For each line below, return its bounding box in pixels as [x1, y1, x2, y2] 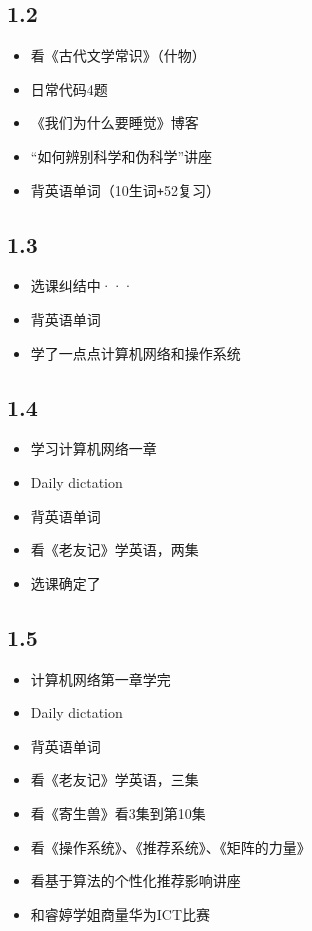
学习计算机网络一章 [30, 438, 157, 459]
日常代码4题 [30, 78, 108, 99]
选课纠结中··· [30, 275, 134, 296]
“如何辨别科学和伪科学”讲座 [30, 145, 213, 166]
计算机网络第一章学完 [30, 668, 171, 689]
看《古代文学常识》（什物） [30, 45, 206, 66]
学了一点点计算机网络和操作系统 [30, 342, 241, 363]
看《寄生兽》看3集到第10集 [30, 802, 206, 823]
